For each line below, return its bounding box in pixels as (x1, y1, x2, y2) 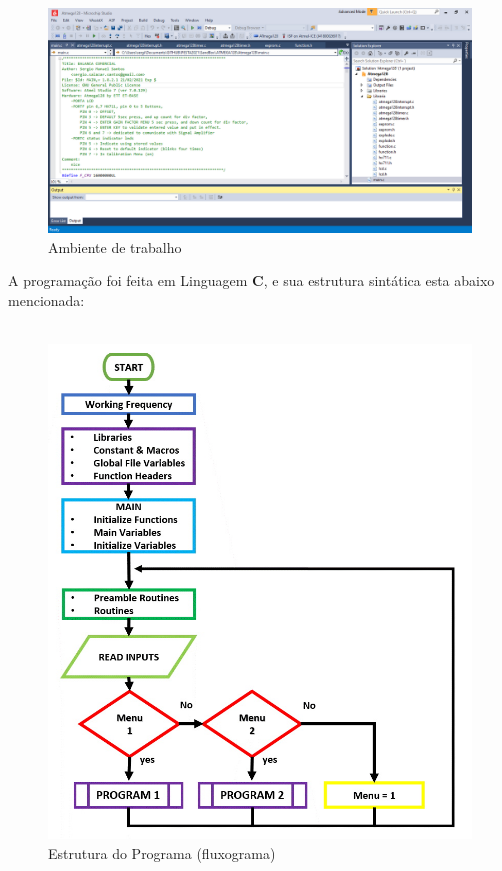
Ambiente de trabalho (48, 236, 182, 257)
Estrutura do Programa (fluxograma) (48, 842, 276, 863)
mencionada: (8, 290, 85, 311)
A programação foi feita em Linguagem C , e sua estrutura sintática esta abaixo (8, 270, 495, 291)
